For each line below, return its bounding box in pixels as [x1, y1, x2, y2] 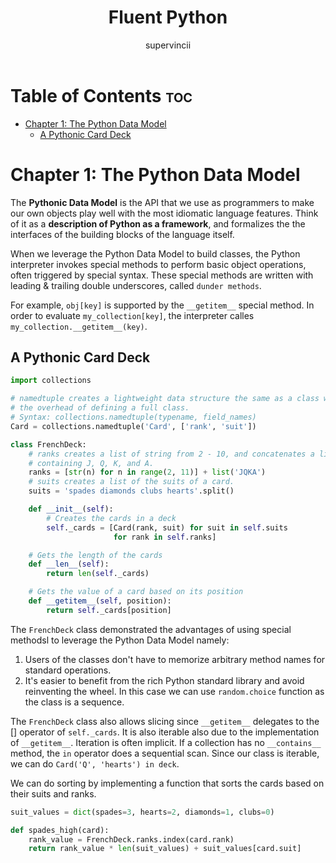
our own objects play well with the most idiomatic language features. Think [10, 207, 319, 219]
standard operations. [24, 664, 112, 676]
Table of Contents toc [10, 84, 193, 107]
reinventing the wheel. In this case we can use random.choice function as [24, 685, 325, 697]
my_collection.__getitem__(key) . [10, 320, 148, 332]
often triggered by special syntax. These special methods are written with [10, 269, 314, 281]
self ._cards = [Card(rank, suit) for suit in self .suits [46, 522, 288, 533]
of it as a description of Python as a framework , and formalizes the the [10, 217, 306, 230]
